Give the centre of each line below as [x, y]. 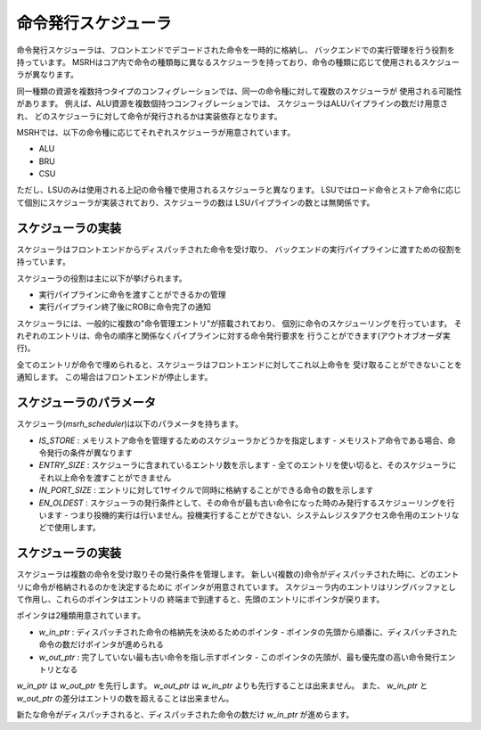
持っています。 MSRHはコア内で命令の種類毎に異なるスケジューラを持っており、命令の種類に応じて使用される [219, 62]
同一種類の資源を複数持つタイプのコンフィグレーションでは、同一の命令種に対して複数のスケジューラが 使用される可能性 [239, 91]
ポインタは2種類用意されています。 [81, 616]
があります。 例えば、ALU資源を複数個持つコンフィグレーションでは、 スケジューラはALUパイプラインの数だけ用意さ [232, 103]
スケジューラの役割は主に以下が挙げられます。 [102, 278]
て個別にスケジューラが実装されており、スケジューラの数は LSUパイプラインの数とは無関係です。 [196, 202]
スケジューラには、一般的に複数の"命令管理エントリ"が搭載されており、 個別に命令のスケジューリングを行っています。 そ [239, 323]
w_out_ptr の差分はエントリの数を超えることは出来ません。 [125, 698]
